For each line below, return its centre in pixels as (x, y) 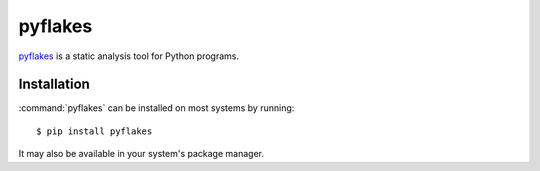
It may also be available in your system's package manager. (141, 154)
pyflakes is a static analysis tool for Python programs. (129, 56)
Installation (54, 84)
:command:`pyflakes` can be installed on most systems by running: (156, 108)
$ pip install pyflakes (94, 131)
